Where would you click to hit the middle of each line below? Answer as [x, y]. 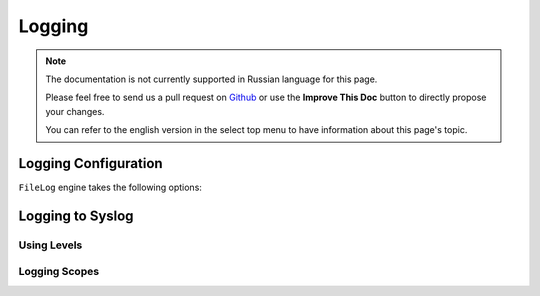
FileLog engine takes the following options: [110, 187]
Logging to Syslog [76, 215]
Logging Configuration [91, 163]
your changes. [75, 111]
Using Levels [50, 245]
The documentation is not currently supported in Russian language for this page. [211, 79]
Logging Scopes [59, 272]
